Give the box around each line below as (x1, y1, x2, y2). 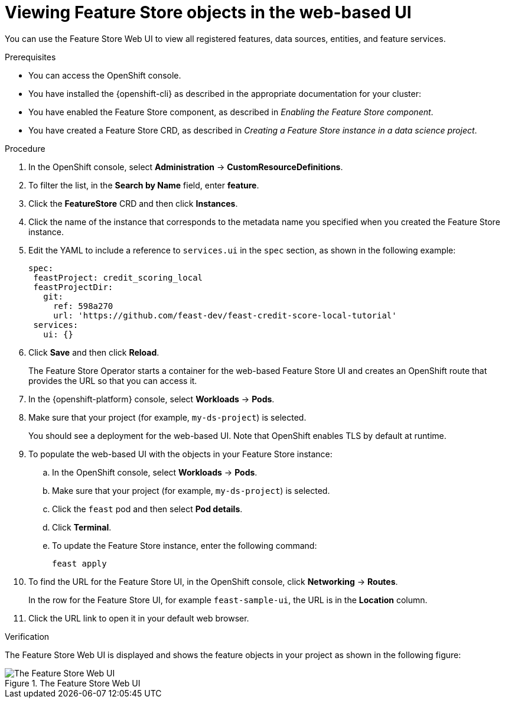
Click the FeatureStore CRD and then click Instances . (28, 198, 238, 209)
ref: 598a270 (53, 301, 113, 311)
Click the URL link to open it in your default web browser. (28, 613, 249, 623)
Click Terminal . (52, 522, 112, 532)
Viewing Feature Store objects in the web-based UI (5, 2, 412, 22)
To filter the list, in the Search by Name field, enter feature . (28, 180, 259, 190)
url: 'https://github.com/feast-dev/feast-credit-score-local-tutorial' (53, 310, 397, 320)
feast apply (52, 558, 107, 568)
